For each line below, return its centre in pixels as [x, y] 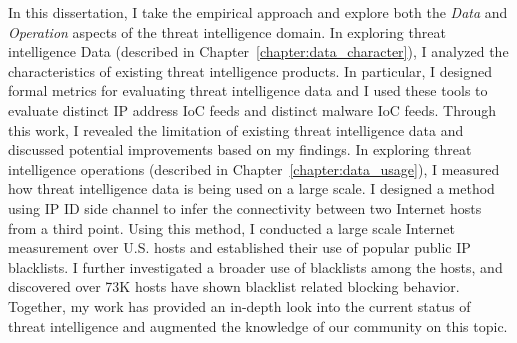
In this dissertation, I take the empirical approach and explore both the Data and [258, 12]
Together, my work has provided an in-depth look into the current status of [239, 305]
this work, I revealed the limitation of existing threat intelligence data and [236, 129]
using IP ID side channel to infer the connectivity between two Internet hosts [245, 207]
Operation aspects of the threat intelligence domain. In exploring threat [227, 31]
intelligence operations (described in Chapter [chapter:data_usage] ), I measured [254, 168]
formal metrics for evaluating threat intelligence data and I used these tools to [248, 90]
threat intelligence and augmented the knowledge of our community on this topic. [258, 325]
